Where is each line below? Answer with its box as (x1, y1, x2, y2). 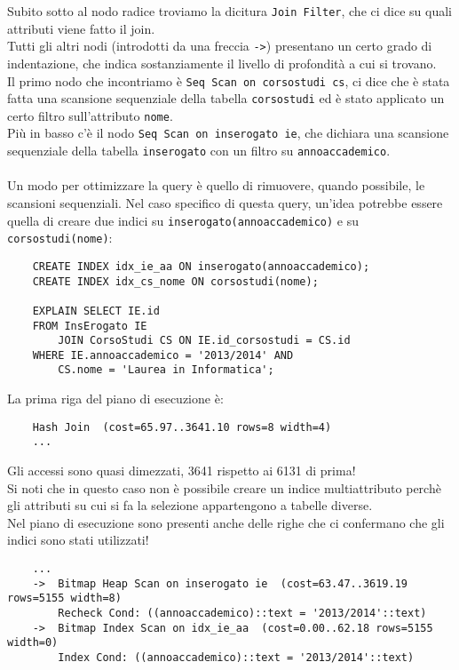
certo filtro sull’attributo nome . (7, 106, 173, 124)
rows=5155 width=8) (7, 592, 122, 605)
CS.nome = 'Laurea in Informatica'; (58, 363, 274, 377)
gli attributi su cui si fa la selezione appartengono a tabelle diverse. (7, 496, 373, 514)
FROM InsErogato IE (32, 319, 147, 332)
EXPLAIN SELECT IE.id (32, 304, 160, 317)
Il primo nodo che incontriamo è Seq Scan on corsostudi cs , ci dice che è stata (7, 71, 450, 90)
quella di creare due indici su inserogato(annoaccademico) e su (7, 211, 359, 229)
